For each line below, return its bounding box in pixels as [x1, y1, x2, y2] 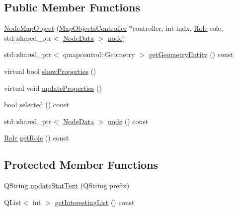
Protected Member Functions [4, 157, 158, 172]
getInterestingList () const [55, 197, 135, 207]
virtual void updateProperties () [4, 82, 102, 93]
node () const [107, 116, 149, 126]
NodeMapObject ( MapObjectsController [4, 23, 127, 33]
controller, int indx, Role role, [132, 23, 223, 33]
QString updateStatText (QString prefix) [4, 180, 130, 191]
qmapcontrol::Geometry [63, 49, 135, 60]
